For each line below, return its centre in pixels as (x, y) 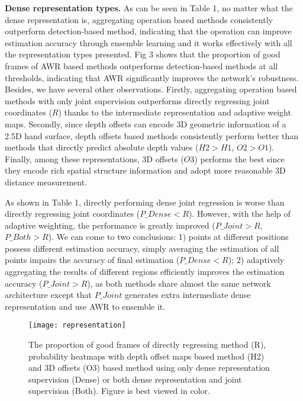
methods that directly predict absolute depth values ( (102, 147)
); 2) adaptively (256, 260)
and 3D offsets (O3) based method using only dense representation (149, 368)
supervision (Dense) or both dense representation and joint (135, 379)
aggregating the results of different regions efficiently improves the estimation (145, 272)
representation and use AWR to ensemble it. (85, 306)
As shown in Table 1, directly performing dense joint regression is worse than (145, 202)
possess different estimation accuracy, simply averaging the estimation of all (142, 248)
